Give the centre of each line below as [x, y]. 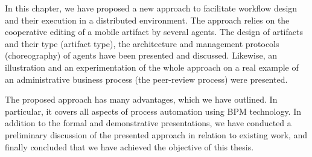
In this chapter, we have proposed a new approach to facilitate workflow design [151, 8]
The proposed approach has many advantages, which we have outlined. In [141, 99]
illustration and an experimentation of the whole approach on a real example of [152, 67]
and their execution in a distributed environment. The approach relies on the [147, 20]
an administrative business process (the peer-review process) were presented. [146, 79]
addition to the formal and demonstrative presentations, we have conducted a [148, 123]
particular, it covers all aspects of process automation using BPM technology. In [153, 111]
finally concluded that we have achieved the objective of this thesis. [129, 146]
